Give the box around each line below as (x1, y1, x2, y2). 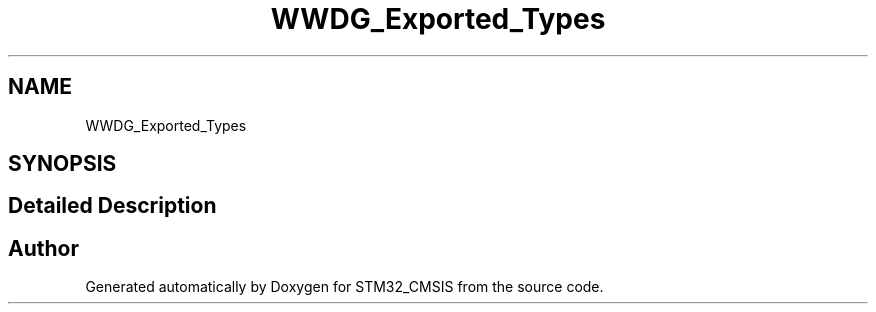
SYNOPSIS (8, 151, 117, 177)
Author (8, 235, 79, 261)
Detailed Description (8, 193, 217, 219)
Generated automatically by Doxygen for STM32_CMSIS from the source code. (85, 278, 604, 296)
